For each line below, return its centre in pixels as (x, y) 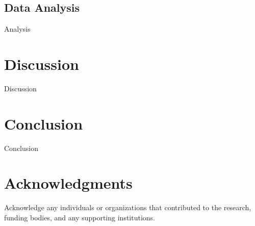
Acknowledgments (68, 183)
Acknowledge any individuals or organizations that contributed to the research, (128, 207)
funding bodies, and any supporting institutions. (80, 217)
